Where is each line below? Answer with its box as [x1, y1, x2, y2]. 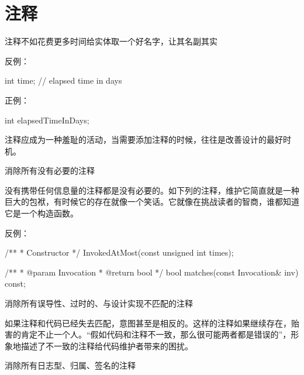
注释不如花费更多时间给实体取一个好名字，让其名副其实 [5, 35, 217, 47]
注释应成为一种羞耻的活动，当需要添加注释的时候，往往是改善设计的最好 [5, 133, 283, 146]
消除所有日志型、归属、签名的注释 [5, 359, 136, 371]
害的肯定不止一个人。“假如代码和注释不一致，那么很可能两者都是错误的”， [5, 328, 291, 340]
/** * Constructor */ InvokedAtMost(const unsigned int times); [5, 246, 234, 259]
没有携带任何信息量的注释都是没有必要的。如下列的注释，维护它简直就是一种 [5, 184, 299, 196]
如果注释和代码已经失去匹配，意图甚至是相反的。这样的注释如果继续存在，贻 [5, 316, 299, 329]
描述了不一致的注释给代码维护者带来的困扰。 [20, 339, 193, 352]
